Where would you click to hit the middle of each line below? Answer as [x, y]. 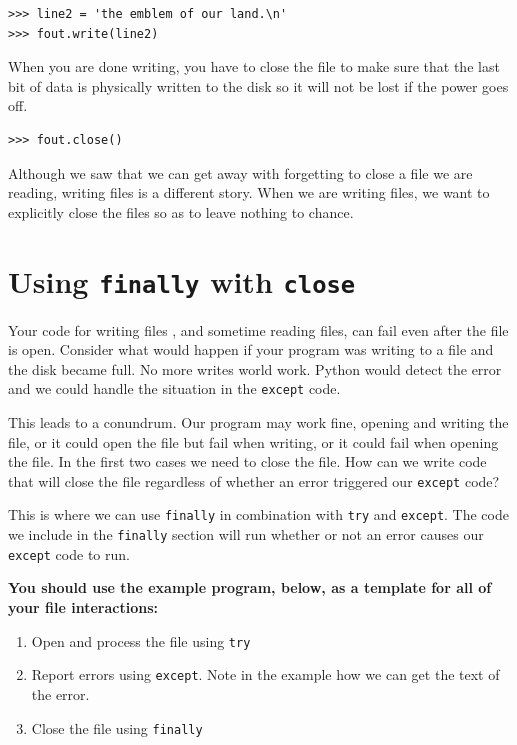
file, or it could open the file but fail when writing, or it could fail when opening [253, 441]
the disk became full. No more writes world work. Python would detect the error [255, 368]
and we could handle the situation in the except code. [174, 388]
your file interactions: [83, 607]
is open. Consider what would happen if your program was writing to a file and [251, 349]
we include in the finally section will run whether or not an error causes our [246, 534]
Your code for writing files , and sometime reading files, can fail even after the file [258, 329]
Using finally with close [182, 280]
